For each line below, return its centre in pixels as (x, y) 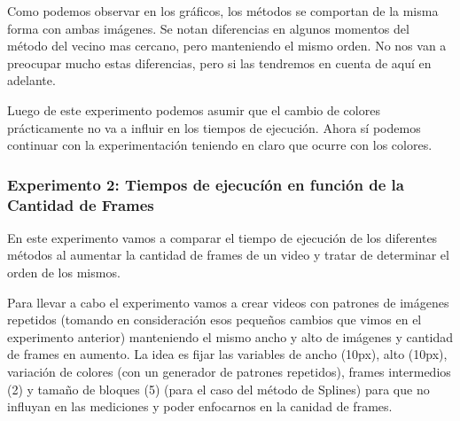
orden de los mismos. (64, 273)
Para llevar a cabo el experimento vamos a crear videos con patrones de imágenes (228, 302)
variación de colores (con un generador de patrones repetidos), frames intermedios (229, 372)
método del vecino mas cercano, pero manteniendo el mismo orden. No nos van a (227, 46)
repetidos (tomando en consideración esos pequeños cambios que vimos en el (214, 320)
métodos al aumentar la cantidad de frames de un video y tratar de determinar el (228, 255)
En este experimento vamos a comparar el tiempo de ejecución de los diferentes (222, 237)
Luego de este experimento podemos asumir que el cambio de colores (194, 109)
